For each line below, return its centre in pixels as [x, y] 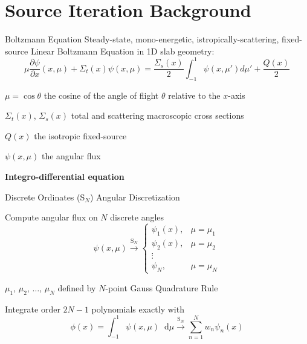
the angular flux [71, 156]
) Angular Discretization [135, 197]
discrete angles [137, 217]
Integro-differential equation [65, 176]
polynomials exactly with [138, 309]
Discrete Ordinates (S [45, 197]
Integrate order [33, 309]
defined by [77, 287]
